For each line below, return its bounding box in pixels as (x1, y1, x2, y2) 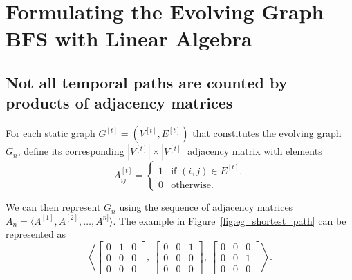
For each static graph (6, 126, 95, 140)
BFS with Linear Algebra (6, 24, 252, 53)
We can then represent (6, 200, 101, 214)
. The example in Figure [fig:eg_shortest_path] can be (113, 213, 346, 227)
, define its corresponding (17, 144, 124, 158)
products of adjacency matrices (6, 92, 233, 113)
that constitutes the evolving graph (192, 126, 342, 140)
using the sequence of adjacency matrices (119, 200, 293, 214)
